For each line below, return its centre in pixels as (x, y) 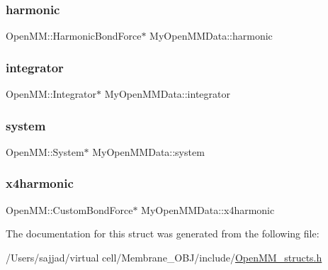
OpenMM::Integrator (51, 94)
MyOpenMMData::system (148, 151)
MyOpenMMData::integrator (167, 94)
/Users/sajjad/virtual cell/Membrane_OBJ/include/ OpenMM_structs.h (164, 257)
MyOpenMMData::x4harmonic (208, 209)
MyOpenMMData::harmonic (211, 36)
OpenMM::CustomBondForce (69, 209)
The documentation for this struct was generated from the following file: (163, 234)
